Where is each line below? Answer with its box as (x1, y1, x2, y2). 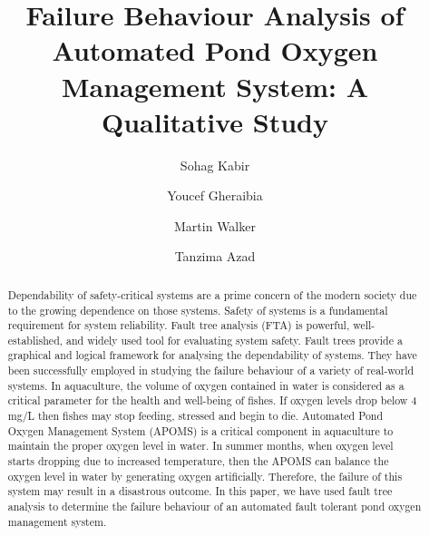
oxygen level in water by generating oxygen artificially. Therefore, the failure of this (7, 468, 403, 483)
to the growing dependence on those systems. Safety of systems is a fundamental (7, 302, 388, 317)
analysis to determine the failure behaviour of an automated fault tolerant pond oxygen (7, 499, 422, 514)
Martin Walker (174, 216, 256, 235)
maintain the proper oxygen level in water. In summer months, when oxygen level (7, 438, 394, 453)
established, (7, 332, 63, 347)
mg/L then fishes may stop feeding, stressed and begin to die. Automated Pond (7, 408, 384, 424)
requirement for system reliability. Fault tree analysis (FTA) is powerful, (7, 317, 350, 333)
